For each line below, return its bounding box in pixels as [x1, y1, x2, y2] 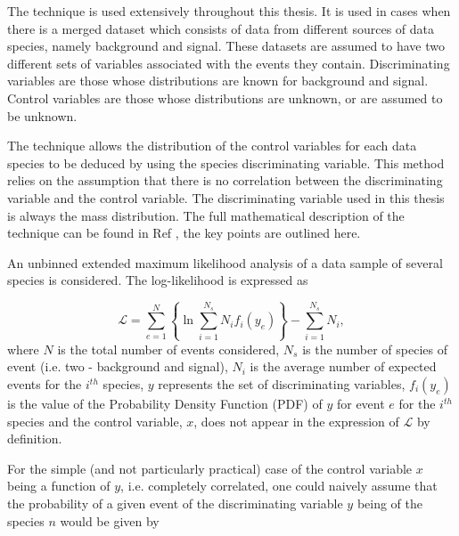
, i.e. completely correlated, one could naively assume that [120, 476, 438, 495]
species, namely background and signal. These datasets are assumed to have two [7, 37, 446, 55]
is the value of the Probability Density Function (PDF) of [7, 394, 323, 412]
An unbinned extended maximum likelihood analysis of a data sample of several [7, 253, 443, 272]
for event [336, 394, 385, 412]
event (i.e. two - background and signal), [7, 357, 228, 376]
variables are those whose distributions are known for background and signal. [7, 71, 429, 90]
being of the [357, 493, 423, 512]
